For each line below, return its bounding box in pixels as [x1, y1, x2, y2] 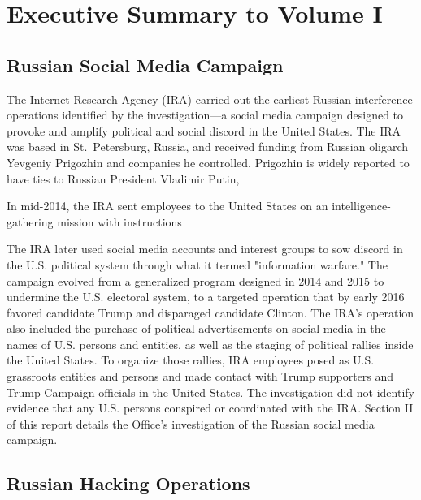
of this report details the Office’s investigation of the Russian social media [7, 415, 375, 432]
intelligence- [332, 197, 391, 214]
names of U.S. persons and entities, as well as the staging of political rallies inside [7, 335, 414, 352]
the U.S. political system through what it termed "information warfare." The [7, 256, 388, 273]
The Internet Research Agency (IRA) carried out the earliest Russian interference [7, 90, 413, 107]
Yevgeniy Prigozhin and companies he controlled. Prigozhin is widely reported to [7, 153, 410, 170]
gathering [7, 213, 54, 230]
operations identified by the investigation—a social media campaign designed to [7, 106, 404, 123]
